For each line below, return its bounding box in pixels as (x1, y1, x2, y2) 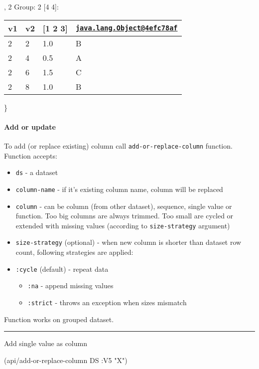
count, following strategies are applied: (15, 247, 133, 257)
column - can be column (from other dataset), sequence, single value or (15, 200, 232, 211)
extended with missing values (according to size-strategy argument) (15, 220, 230, 230)
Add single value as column (4, 338, 87, 349)
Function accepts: (4, 150, 57, 161)
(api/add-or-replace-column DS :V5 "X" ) (4, 355, 128, 365)
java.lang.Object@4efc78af (75, 24, 178, 32)
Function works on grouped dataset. (4, 314, 114, 324)
